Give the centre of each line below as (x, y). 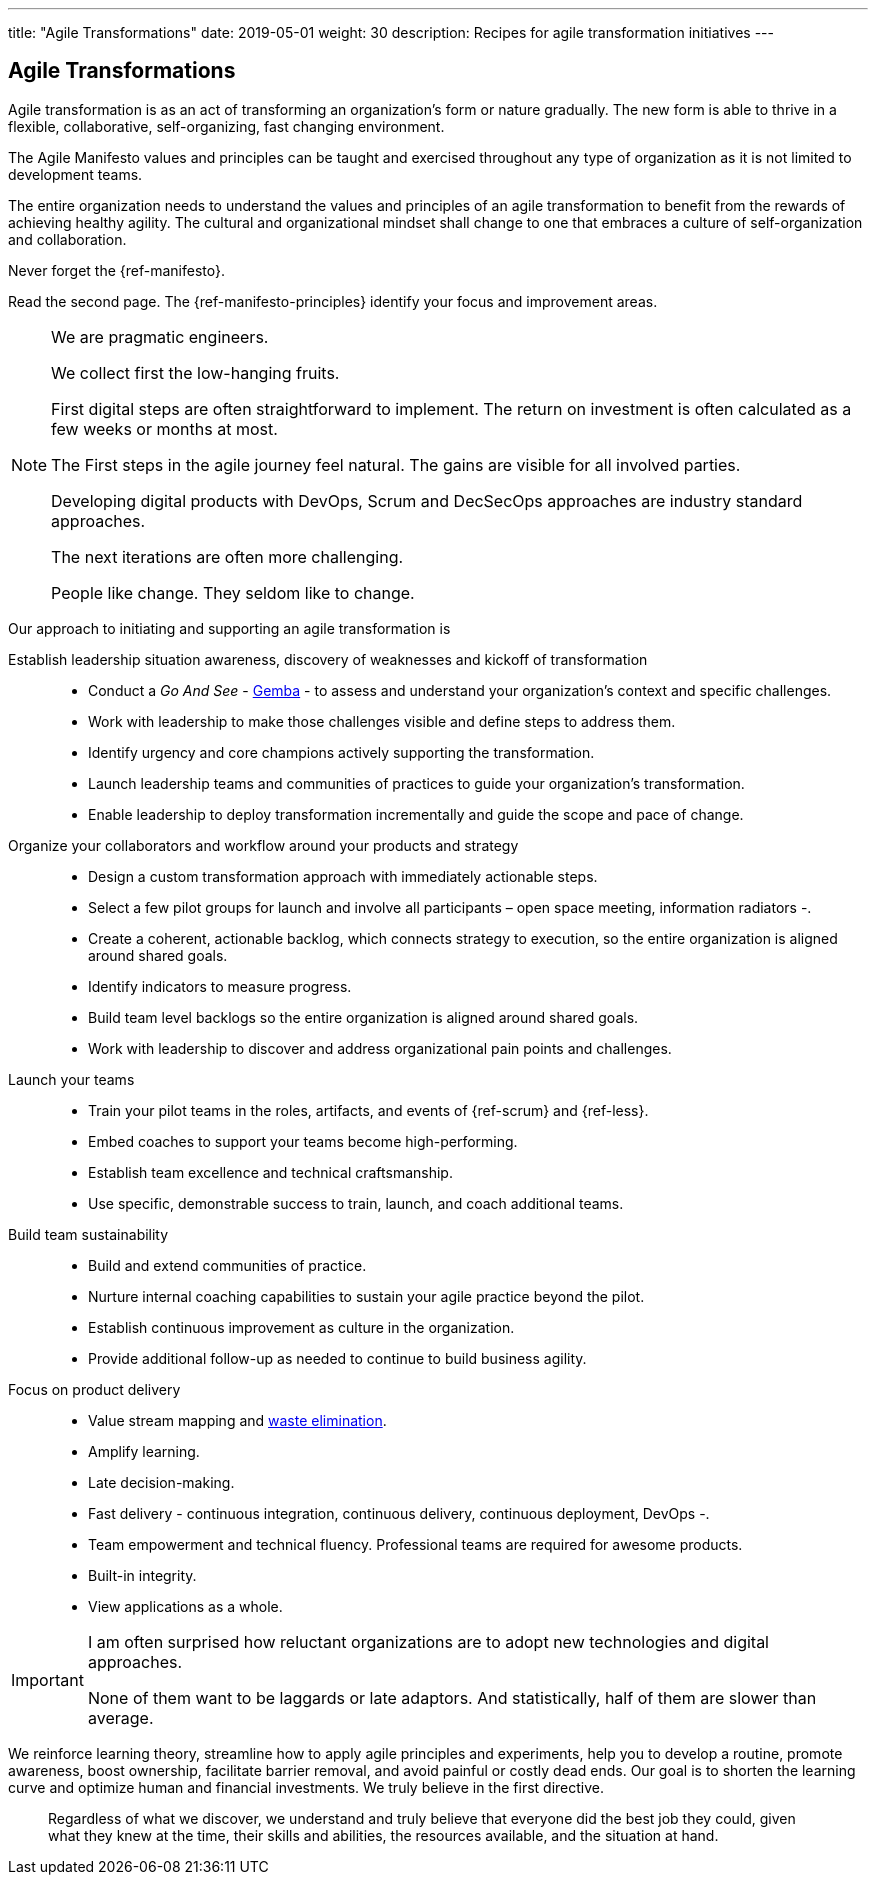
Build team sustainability (88, 1234)
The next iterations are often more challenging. (227, 556)
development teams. (75, 174)
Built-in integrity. (142, 1575)
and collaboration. (67, 239)
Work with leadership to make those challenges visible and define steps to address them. (382, 721)
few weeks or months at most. (164, 428)
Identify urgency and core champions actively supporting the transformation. (341, 752)
